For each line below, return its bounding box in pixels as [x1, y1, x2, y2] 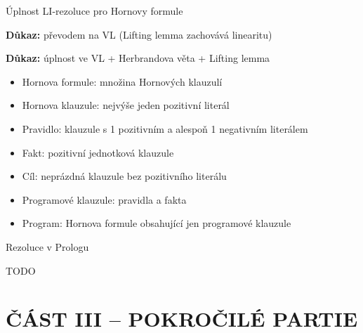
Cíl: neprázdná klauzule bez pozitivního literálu [22, 169, 227, 183]
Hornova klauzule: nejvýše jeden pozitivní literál [22, 98, 230, 112]
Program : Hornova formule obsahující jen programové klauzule [22, 216, 291, 230]
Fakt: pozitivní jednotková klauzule [22, 145, 174, 159]
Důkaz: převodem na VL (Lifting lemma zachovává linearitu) [6, 27, 272, 41]
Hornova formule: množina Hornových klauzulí [22, 74, 223, 89]
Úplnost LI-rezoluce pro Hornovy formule [6, 4, 183, 18]
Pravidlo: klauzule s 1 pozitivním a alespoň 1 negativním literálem [22, 121, 308, 136]
